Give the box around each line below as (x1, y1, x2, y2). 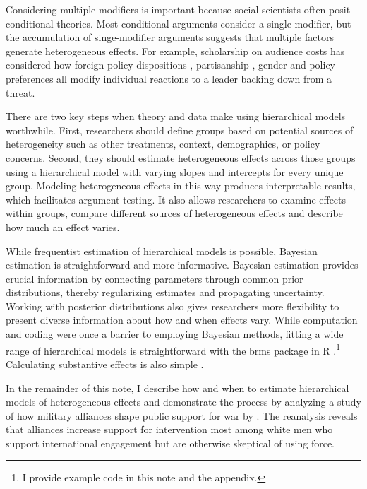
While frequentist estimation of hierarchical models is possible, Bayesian (6, 243, 318, 258)
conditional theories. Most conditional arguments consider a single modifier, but (6, 16, 351, 30)
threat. (6, 85, 35, 100)
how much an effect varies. (6, 219, 120, 234)
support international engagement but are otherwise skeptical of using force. (6, 435, 335, 450)
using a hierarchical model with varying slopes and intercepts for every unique (6, 164, 344, 179)
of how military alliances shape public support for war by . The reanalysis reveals (6, 408, 358, 423)
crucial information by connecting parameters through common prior (6, 271, 303, 285)
